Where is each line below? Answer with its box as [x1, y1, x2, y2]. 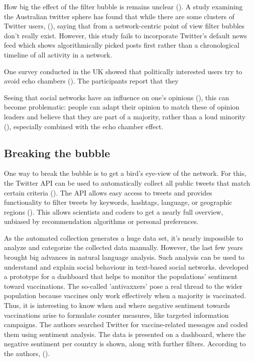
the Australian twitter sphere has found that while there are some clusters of [4, 11, 235, 21]
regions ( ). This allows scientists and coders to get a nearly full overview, [4, 206, 223, 217]
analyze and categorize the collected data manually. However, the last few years [4, 242, 243, 252]
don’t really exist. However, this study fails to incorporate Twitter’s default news [4, 30, 247, 40]
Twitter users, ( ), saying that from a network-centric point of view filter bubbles [4, 21, 245, 31]
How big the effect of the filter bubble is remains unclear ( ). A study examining [4, 1, 243, 11]
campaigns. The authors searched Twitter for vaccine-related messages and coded [4, 319, 248, 330]
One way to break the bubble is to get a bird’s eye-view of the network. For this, [4, 168, 247, 178]
